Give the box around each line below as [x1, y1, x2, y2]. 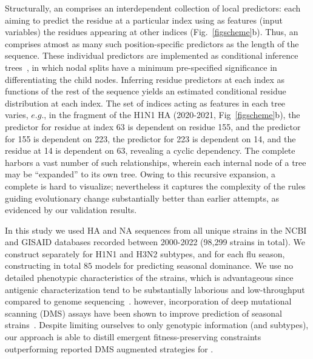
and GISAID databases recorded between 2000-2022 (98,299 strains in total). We [5, 235, 305, 248]
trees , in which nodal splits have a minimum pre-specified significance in [5, 61, 277, 73]
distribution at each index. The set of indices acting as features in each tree [5, 96, 286, 109]
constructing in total [5, 259, 81, 272]
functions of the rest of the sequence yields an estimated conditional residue [5, 85, 286, 97]
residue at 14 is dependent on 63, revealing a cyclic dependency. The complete [5, 144, 295, 157]
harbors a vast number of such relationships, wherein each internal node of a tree [5, 156, 306, 168]
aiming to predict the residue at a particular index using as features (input [5, 13, 283, 26]
